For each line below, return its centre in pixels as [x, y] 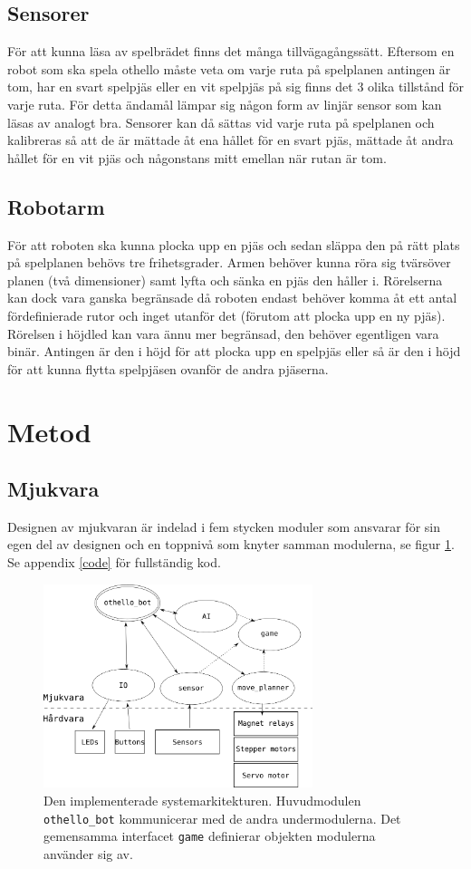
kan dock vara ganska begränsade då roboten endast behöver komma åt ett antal [232, 298]
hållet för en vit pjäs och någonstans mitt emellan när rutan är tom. [197, 157]
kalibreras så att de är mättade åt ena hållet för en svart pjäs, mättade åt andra [231, 140]
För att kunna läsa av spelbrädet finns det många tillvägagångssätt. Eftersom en [231, 51]
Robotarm [56, 206]
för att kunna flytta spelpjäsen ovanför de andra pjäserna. [168, 368]
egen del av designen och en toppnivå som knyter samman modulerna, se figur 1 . [231, 544]
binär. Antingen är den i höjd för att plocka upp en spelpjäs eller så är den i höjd [234, 351]
